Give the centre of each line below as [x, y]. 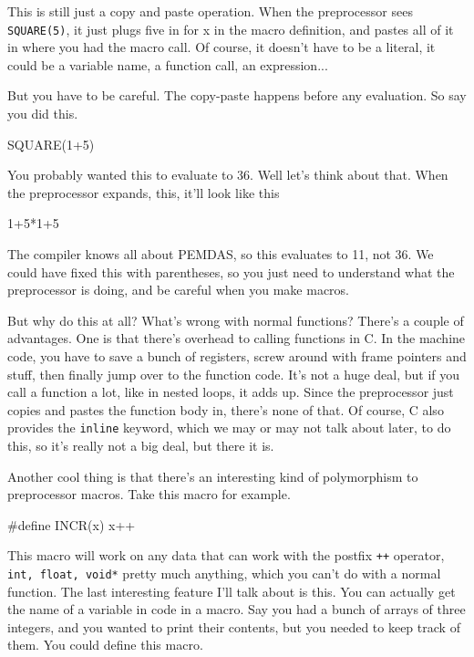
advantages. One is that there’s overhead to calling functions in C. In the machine [237, 338]
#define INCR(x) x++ [72, 524]
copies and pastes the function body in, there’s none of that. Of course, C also [226, 409]
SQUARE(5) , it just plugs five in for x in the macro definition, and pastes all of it [231, 29]
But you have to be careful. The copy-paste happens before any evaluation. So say [237, 95]
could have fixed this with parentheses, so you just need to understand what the [231, 271]
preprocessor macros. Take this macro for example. [149, 494]
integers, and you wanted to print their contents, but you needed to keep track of [234, 626]
